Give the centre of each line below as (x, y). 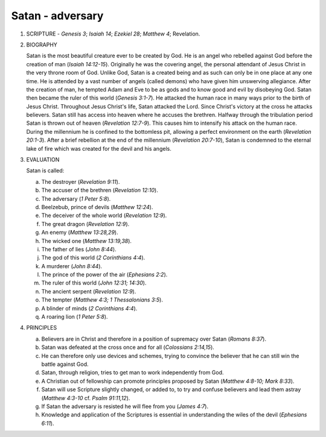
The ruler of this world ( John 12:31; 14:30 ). (94, 283)
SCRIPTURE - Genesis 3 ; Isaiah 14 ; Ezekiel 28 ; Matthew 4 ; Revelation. (113, 34)
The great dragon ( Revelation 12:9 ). (85, 224)
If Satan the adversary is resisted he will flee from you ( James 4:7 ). (125, 406)
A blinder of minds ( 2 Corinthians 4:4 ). (89, 308)
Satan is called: (45, 171)
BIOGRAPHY (42, 45)
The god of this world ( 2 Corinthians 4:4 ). (93, 258)
